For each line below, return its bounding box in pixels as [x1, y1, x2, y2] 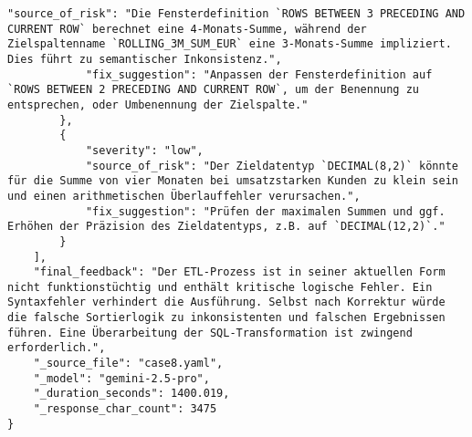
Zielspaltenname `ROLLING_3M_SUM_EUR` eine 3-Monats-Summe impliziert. [7, 37, 452, 51]
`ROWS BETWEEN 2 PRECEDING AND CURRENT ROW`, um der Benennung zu [7, 83, 420, 97]
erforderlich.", [7, 341, 106, 355]
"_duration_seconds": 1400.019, [33, 387, 230, 401]
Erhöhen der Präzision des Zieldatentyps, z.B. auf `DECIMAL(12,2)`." [7, 220, 446, 234]
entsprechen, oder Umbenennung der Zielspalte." [7, 98, 309, 111]
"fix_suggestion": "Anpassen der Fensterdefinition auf [85, 68, 433, 81]
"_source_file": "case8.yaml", [33, 357, 224, 370]
